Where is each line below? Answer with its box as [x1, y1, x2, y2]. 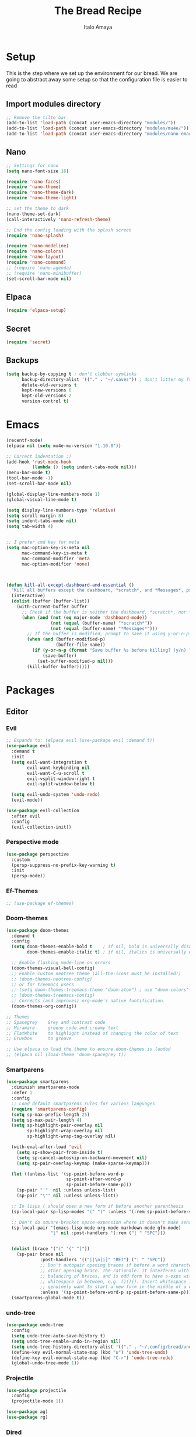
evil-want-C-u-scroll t [27, 770, 85, 776]
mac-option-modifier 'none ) [21, 561, 90, 567]
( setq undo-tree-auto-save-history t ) [11, 1333, 106, 1339]
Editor [6, 707, 29, 717]
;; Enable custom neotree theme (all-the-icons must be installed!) [11, 971, 181, 976]
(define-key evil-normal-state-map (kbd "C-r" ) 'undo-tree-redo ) [11, 1355, 174, 1361]
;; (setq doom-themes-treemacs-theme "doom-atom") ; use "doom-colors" [11, 987, 190, 993]
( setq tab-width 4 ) [6, 523, 54, 530]
